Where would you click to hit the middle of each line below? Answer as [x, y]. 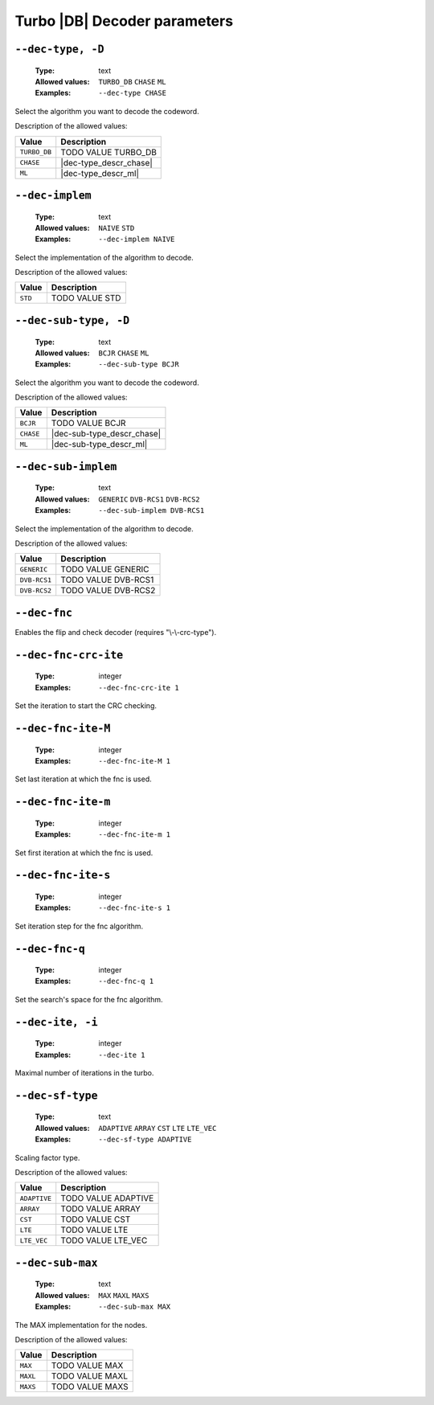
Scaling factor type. [47, 1157]
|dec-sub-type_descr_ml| [99, 444]
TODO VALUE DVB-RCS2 [108, 591]
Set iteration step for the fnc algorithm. [79, 926]
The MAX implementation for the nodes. [81, 1325]
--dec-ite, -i [56, 1022]
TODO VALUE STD [86, 298]
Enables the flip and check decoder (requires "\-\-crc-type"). [116, 632]
